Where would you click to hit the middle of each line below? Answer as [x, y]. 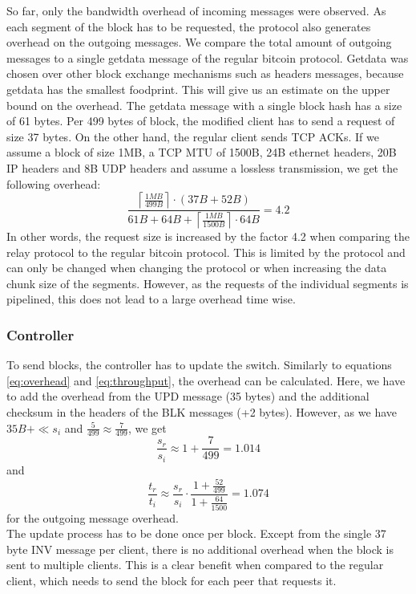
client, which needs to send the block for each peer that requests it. [172, 580]
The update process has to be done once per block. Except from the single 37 [196, 533]
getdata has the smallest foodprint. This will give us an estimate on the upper [198, 89]
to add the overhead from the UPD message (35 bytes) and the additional [188, 396]
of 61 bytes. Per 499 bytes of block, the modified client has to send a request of [201, 121]
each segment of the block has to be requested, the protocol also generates [189, 26]
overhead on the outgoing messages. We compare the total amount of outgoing [199, 42]
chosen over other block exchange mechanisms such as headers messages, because [205, 73]
